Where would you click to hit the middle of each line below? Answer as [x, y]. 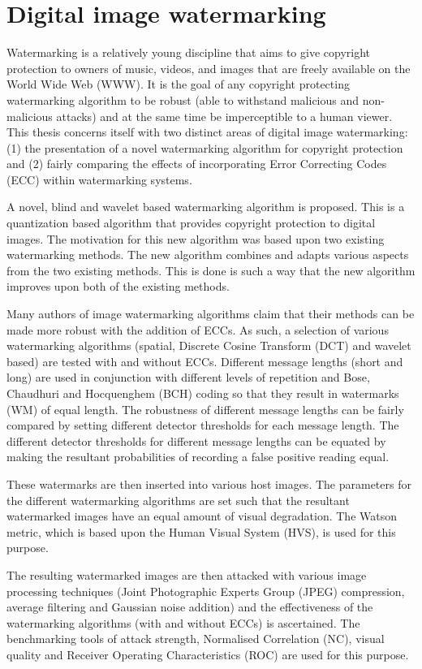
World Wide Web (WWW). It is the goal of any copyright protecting [178, 84]
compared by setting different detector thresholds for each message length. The [203, 425]
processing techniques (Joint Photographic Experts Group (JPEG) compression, [206, 591]
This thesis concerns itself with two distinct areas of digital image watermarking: [207, 132]
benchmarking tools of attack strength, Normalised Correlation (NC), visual [196, 639]
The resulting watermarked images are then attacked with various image [187, 574]
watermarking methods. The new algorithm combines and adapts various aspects [208, 255]
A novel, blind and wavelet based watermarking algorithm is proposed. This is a [206, 207]
